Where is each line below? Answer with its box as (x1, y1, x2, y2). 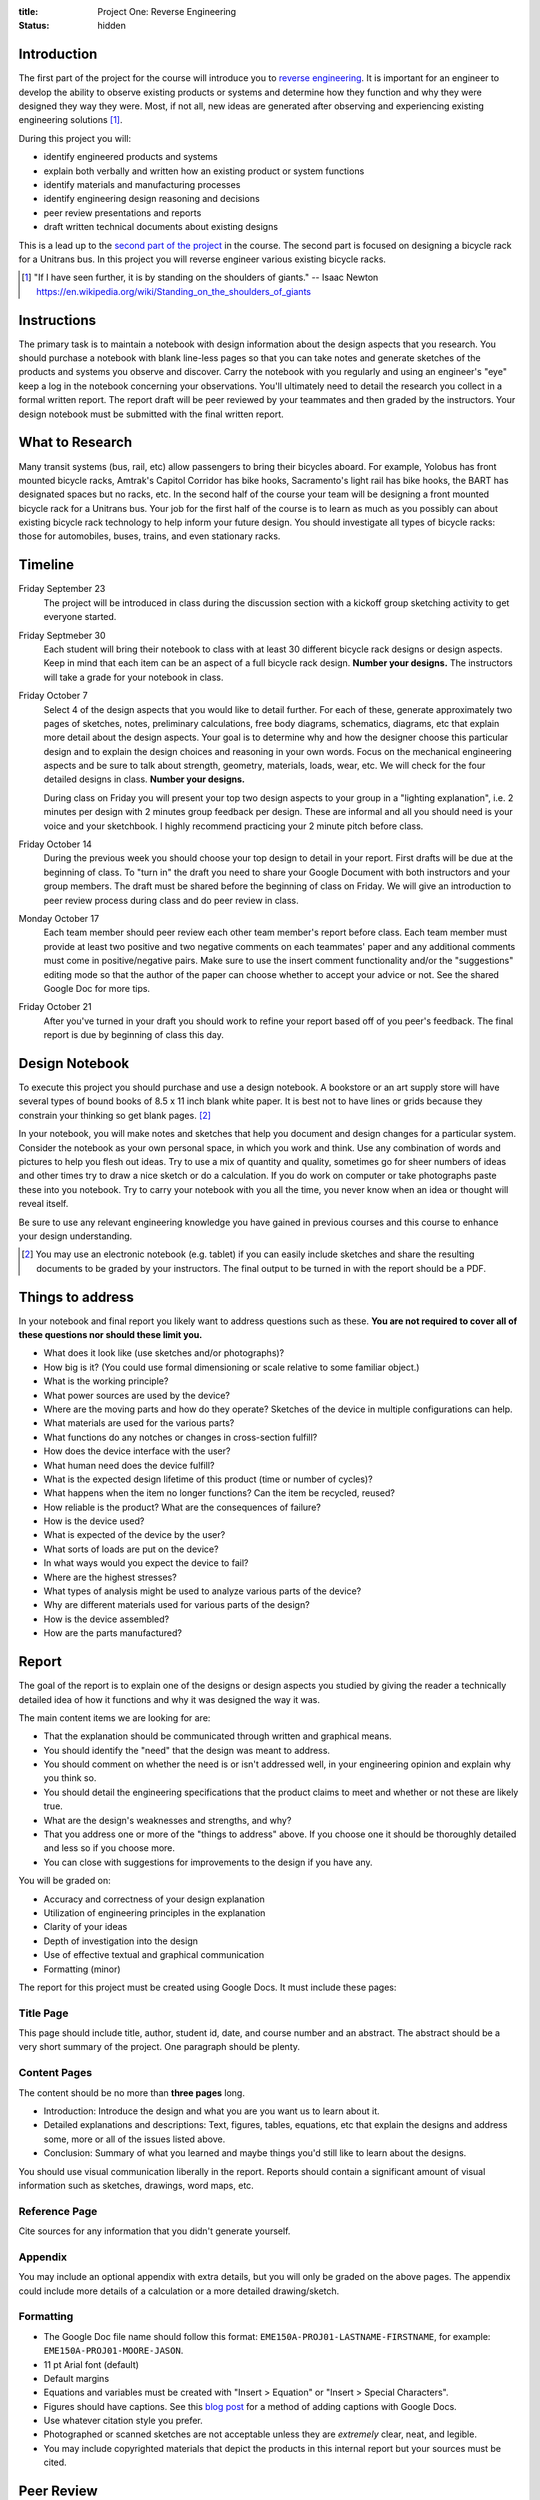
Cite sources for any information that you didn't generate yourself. (18, 2225, 291, 2237)
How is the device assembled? (43, 1613, 170, 1625)
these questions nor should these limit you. (18, 1329, 203, 1340)
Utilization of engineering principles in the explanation (43, 1906, 266, 1919)
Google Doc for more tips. (43, 982, 150, 994)
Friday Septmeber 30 (18, 629, 106, 641)
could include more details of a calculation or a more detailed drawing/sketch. (18, 2285, 340, 2297)
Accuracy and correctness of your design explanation (43, 1893, 265, 1905)
